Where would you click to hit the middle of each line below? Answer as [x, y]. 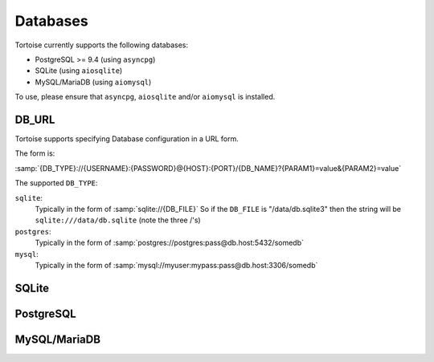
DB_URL [35, 119]
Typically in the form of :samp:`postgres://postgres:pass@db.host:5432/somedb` [170, 243]
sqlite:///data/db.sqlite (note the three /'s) [118, 220]
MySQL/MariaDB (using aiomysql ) [93, 82]
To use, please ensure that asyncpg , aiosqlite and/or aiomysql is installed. [145, 97]
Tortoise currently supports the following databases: [102, 45]
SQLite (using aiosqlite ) [79, 71]
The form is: [35, 153]
